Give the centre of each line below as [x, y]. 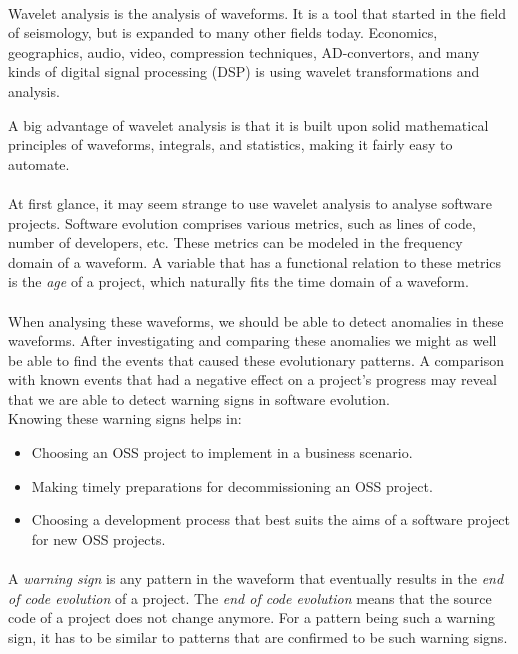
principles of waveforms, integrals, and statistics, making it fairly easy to [230, 144]
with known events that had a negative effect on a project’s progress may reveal [252, 379]
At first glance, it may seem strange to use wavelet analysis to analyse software [250, 202]
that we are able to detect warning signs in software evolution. [199, 398]
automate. [39, 163]
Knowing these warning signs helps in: [125, 418]
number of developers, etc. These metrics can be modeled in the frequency [235, 242]
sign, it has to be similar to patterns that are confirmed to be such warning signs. [258, 636]
